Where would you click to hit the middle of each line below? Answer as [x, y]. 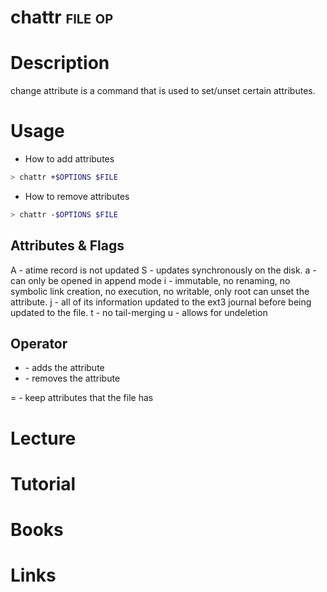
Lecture [43, 438]
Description [60, 63]
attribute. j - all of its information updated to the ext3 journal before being [161, 302]
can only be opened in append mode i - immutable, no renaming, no [150, 280]
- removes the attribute [72, 378]
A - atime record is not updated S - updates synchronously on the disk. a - [163, 270]
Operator [39, 344]
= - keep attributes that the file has [82, 398]
